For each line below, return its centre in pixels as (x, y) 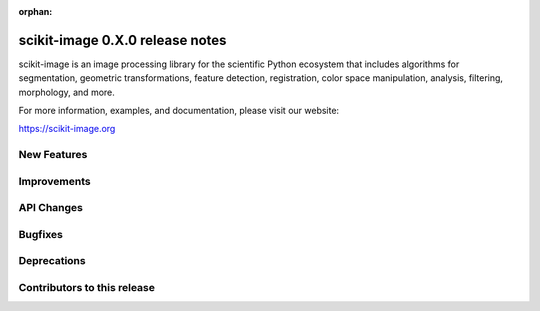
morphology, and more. (66, 92)
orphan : (35, 11)
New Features (53, 155)
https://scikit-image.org (67, 129)
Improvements (54, 181)
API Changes (51, 208)
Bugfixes (41, 234)
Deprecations (52, 261)
